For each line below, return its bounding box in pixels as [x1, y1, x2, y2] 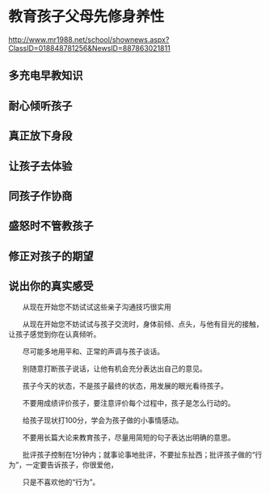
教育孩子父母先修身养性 [8, 7, 165, 26]
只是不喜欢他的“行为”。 [22, 477, 100, 487]
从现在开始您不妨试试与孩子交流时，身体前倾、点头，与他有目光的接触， [22, 319, 264, 329]
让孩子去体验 [8, 159, 73, 172]
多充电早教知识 [8, 69, 83, 83]
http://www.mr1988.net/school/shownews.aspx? [8, 34, 170, 45]
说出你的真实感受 [8, 279, 94, 293]
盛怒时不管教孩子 [8, 219, 94, 233]
